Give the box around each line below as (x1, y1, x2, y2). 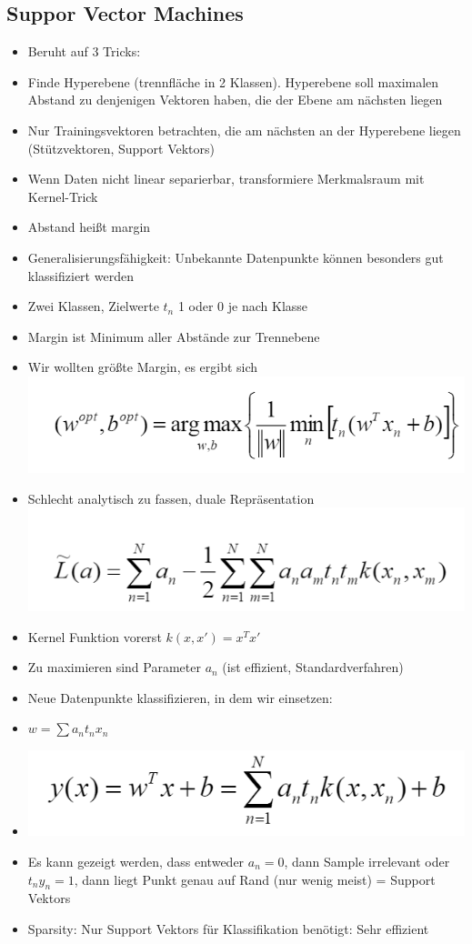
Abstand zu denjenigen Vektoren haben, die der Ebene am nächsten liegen (27, 90, 443, 109)
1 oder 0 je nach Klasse (177, 296, 308, 316)
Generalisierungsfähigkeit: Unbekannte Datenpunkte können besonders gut (27, 247, 444, 266)
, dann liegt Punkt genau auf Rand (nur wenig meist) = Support (74, 869, 436, 889)
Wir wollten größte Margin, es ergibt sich (27, 357, 258, 377)
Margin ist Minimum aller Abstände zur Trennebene (27, 326, 320, 346)
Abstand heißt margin (27, 217, 151, 236)
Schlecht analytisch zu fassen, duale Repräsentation (27, 488, 315, 507)
